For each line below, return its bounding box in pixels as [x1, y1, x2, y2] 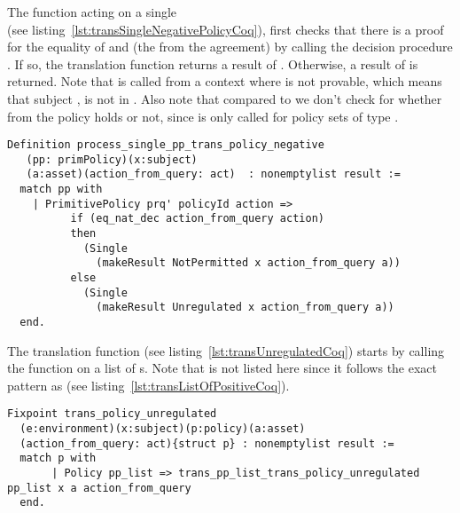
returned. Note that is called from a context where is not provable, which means [7, 72, 442, 91]
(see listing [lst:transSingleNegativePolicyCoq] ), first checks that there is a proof [7, 20, 444, 38]
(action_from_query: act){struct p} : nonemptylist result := [19, 437, 394, 450]
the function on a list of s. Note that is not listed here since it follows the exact [7, 359, 438, 377]
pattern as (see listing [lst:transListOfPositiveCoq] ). [7, 375, 290, 394]
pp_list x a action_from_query [7, 481, 191, 494]
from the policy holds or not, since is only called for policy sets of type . [7, 107, 399, 125]
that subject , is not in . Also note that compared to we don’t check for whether [7, 89, 442, 107]
